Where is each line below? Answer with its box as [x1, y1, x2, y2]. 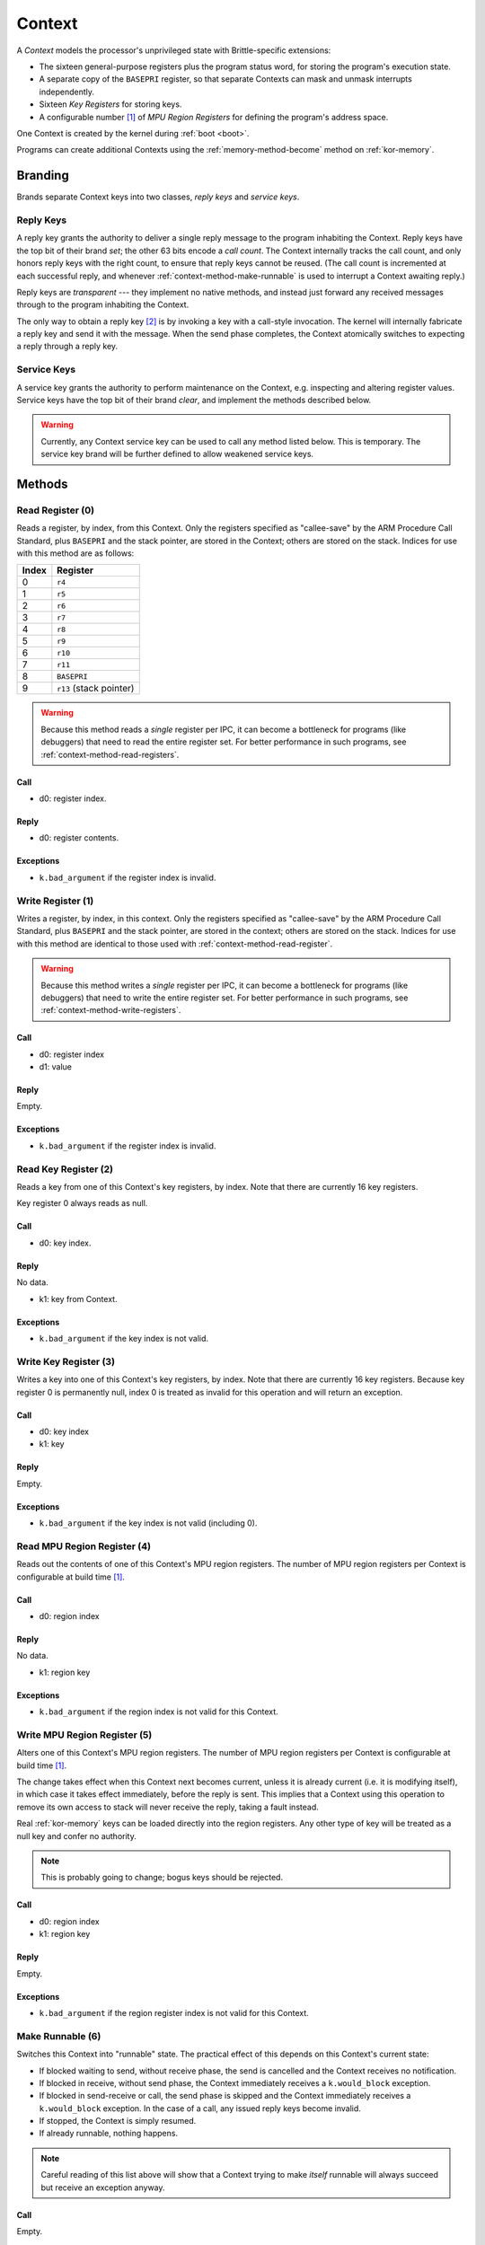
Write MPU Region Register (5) [16, 1729, 153, 1741]
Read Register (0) [16, 504, 94, 516]
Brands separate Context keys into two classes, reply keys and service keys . [16, 191, 300, 202]
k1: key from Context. [39, 1293, 118, 1304]
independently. [39, 86, 94, 97]
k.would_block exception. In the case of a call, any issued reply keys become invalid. [39, 2102, 361, 2114]
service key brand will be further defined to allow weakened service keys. [40, 449, 314, 460]
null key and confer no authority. [16, 1830, 137, 1841]
